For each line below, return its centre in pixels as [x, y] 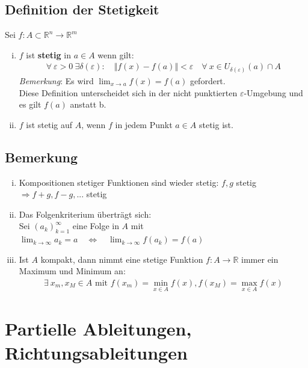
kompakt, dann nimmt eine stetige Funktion [122, 259]
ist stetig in [48, 54]
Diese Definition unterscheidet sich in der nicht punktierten [128, 92]
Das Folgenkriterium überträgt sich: [85, 214]
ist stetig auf [49, 124]
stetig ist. [216, 124]
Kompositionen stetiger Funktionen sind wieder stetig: [119, 182]
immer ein [260, 259]
